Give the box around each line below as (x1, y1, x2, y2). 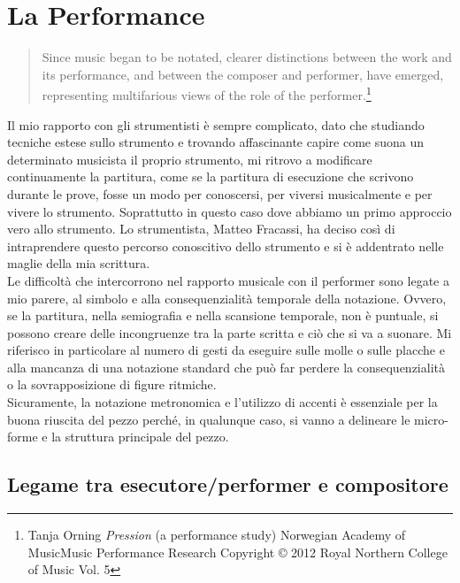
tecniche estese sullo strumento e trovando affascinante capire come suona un (7, 133, 425, 151)
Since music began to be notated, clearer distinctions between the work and (42, 48, 452, 66)
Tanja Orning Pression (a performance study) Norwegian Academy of (27, 525, 406, 544)
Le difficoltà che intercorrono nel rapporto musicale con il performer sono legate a (7, 271, 449, 289)
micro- (414, 410, 448, 428)
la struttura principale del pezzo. (51, 427, 229, 446)
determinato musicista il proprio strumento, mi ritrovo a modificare (7, 150, 372, 168)
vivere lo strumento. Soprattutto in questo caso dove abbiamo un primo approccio (7, 202, 452, 220)
